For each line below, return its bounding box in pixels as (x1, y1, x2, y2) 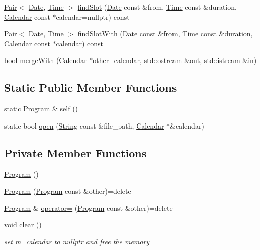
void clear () (4, 219, 42, 230)
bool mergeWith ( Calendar (4, 55, 87, 66)
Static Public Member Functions (4, 80, 177, 95)
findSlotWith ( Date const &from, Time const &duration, (77, 28, 253, 39)
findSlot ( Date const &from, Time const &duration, (77, 2, 237, 12)
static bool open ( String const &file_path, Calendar (4, 120, 164, 131)
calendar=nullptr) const (56, 11, 130, 22)
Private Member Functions (4, 145, 147, 160)
